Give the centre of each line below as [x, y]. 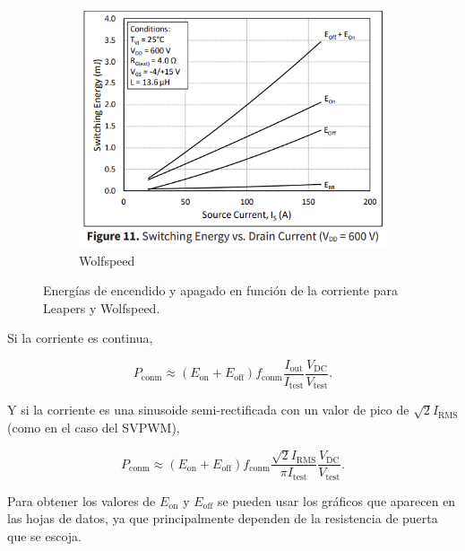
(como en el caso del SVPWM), [94, 427]
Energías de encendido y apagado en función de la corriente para [220, 290]
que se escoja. [44, 536]
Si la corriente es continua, [80, 338]
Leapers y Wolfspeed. [102, 307]
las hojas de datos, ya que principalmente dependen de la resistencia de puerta [223, 518]
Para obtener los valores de [82, 500]
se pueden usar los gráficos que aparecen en [336, 500]
